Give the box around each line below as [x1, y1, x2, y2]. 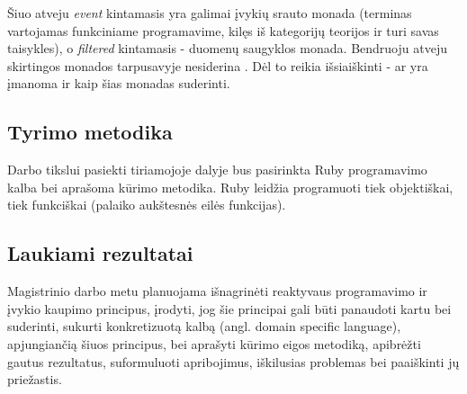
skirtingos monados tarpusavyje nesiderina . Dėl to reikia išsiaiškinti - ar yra [7, 56, 428, 75]
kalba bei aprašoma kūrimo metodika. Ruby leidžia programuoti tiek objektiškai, [7, 177, 454, 196]
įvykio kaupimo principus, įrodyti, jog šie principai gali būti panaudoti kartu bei [7, 299, 452, 318]
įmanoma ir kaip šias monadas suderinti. [7, 74, 230, 93]
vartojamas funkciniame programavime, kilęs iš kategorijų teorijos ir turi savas [7, 21, 439, 40]
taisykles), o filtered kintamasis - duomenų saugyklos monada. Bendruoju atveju [7, 39, 447, 58]
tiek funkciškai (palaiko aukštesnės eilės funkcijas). [7, 195, 286, 214]
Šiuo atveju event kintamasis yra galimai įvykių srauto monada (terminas [7, 4, 412, 22]
